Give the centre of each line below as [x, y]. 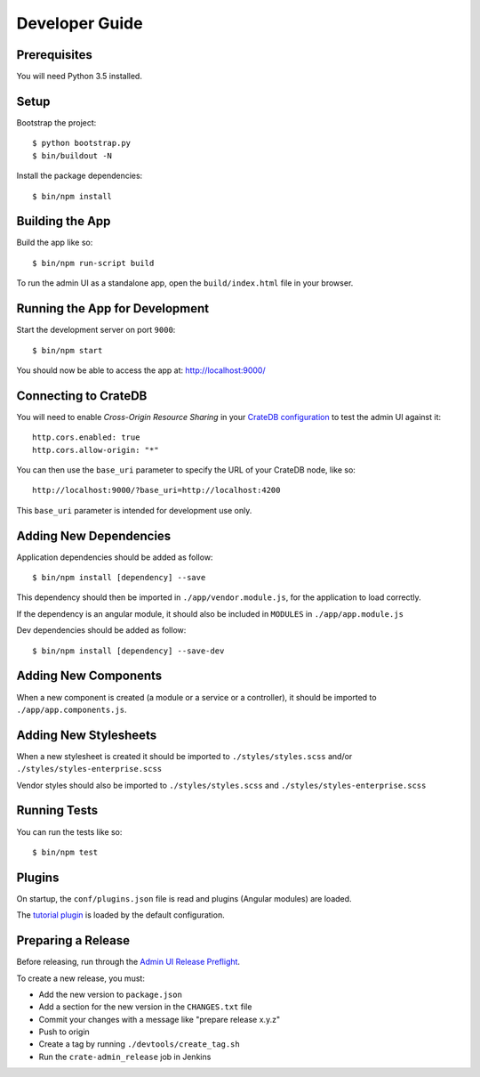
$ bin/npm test [65, 852]
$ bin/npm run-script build [93, 263]
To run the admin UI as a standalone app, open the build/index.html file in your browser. [185, 283]
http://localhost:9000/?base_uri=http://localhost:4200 [156, 490]
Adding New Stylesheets [87, 735]
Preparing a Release [73, 940]
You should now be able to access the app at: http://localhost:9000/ [141, 370]
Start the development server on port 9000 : [96, 330]
